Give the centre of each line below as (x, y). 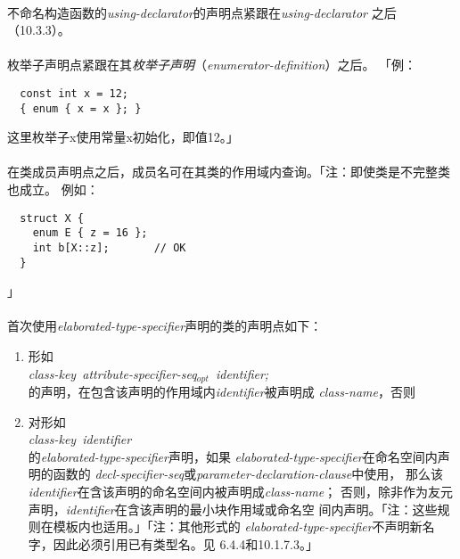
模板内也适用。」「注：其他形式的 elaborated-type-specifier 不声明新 (238, 526)
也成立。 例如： (53, 189)
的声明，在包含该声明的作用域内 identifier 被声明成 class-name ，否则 (222, 392)
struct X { (52, 218)
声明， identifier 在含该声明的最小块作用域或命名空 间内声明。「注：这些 (233, 509)
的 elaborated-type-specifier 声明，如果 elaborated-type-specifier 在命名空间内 (233, 456)
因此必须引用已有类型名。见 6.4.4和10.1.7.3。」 (185, 543)
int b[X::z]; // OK (109, 247)
